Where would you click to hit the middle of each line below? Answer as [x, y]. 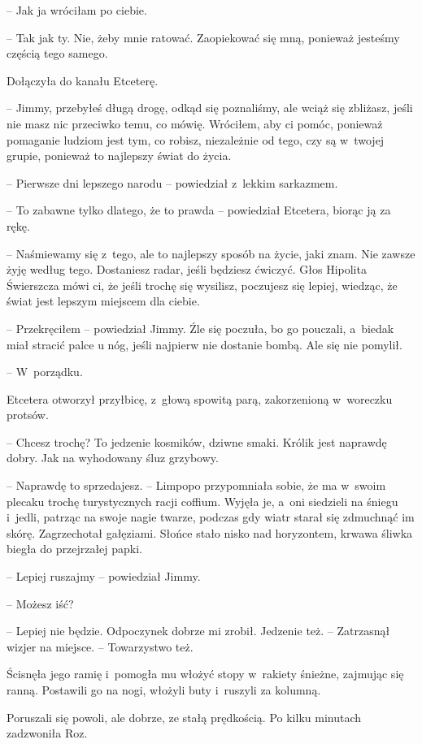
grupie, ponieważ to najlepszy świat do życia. [119, 156]
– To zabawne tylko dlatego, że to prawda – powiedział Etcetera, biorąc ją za [199, 210]
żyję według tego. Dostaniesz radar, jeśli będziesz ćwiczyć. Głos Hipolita [187, 269]
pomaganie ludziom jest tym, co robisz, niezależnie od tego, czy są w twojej [196, 139]
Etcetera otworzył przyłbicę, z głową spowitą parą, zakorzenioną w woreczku [200, 398]
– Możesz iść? [40, 603]
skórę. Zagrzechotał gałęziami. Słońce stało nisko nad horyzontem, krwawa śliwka [210, 532]
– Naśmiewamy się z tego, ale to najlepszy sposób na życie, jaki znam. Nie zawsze [211, 253]
